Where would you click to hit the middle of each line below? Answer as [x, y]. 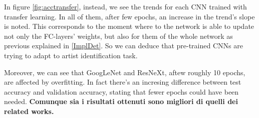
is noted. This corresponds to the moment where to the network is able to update [129, 26]
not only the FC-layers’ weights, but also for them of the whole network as [118, 36]
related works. [29, 111]
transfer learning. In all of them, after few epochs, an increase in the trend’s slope [129, 16]
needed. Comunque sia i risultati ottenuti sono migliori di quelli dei [121, 101]
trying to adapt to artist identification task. [71, 55]
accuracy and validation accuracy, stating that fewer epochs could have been [121, 91]
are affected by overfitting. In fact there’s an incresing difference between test [123, 82]
